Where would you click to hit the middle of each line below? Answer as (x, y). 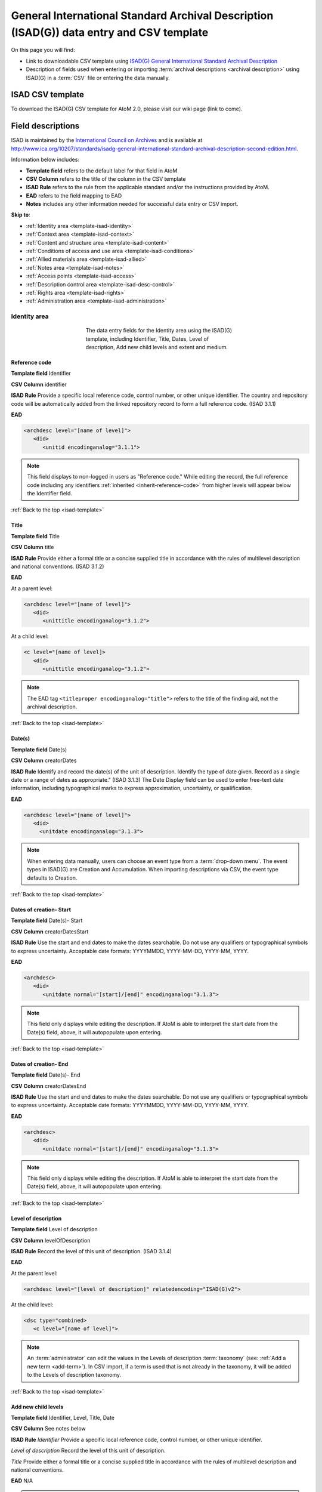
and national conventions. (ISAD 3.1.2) (58, 566)
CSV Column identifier (39, 384)
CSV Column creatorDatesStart (50, 932)
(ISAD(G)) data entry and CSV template (110, 32)
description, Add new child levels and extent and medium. (157, 347)
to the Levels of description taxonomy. (74, 1375)
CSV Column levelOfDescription (51, 1240)
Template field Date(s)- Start (47, 921)
